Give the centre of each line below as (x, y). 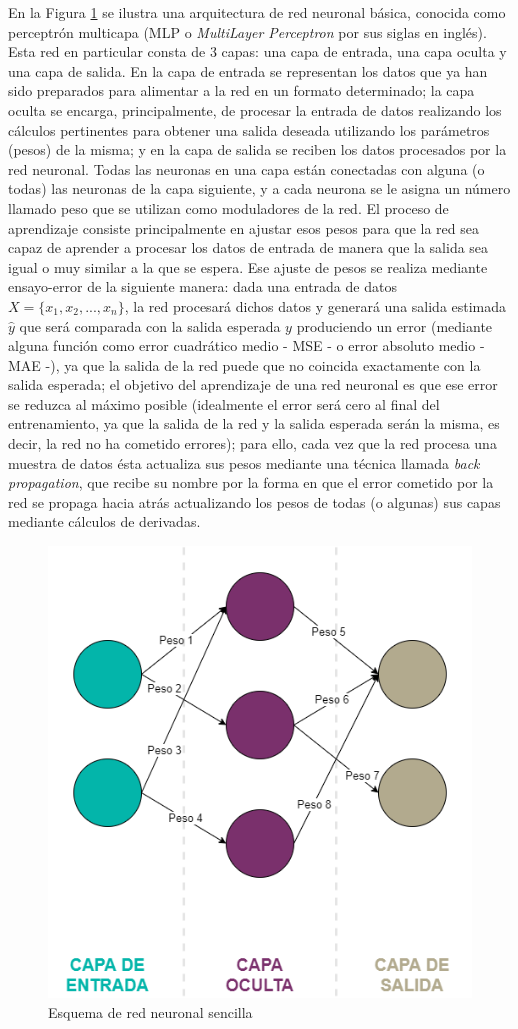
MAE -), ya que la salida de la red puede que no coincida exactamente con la (244, 364)
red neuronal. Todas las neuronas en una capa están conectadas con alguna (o (246, 168)
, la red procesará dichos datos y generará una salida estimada (315, 305)
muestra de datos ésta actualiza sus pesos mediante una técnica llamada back (244, 462)
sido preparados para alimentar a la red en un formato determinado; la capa (241, 90)
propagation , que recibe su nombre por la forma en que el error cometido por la (251, 482)
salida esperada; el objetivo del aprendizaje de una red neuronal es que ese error (253, 384)
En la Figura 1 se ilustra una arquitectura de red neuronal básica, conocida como (257, 12)
